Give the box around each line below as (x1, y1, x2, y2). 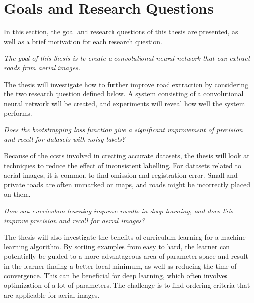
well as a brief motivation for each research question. (4, 36, 162, 46)
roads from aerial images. (4, 62, 81, 72)
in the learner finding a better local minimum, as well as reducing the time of (4, 261, 237, 271)
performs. (4, 108, 32, 118)
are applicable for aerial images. (4, 289, 100, 300)
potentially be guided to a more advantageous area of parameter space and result (4, 251, 249, 261)
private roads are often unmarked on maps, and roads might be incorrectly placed (4, 179, 251, 189)
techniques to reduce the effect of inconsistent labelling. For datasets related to (4, 160, 241, 170)
